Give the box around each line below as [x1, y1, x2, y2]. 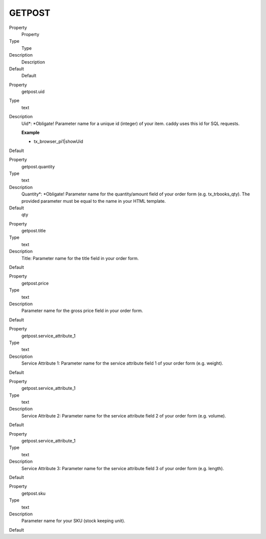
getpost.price [21, 280, 49, 286]
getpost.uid [21, 89, 45, 95]
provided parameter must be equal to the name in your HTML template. [21, 198, 166, 204]
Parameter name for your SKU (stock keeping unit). [21, 518, 126, 524]
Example [21, 129, 40, 135]
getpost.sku [21, 490, 46, 496]
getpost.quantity [21, 163, 55, 169]
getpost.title [21, 228, 46, 234]
